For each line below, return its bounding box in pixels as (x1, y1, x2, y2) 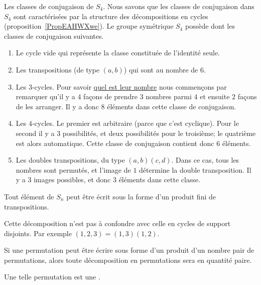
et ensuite (200, 91, 230, 102)
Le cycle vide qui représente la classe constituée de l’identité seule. (16, 47, 220, 58)
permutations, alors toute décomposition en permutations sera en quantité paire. (4, 254, 252, 265)
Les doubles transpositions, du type (16, 155, 125, 165)
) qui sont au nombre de (123, 64, 198, 75)
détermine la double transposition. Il (139, 164, 251, 175)
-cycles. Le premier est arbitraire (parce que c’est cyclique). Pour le (32, 118, 239, 128)
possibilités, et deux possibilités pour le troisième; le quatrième (62, 127, 256, 138)
